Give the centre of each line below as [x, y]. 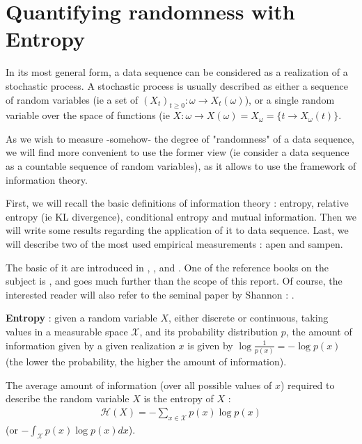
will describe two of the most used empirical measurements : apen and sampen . [174, 244]
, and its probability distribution [209, 332]
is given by [210, 345]
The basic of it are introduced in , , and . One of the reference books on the [167, 267]
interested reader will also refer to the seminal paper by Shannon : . [150, 294]
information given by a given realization [90, 345]
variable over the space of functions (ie [88, 115]
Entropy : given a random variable [81, 318]
